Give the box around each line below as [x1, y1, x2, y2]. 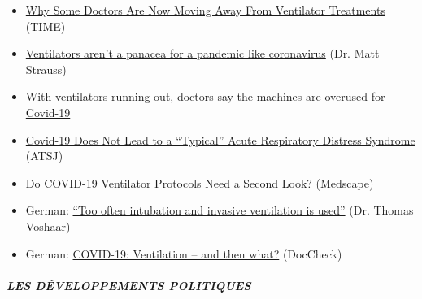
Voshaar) [25, 217, 71, 234]
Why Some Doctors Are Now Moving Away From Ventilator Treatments [25, 2, 385, 18]
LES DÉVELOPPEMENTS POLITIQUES [7, 276, 251, 293]
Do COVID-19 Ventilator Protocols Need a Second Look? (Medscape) [25, 174, 374, 191]
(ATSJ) [25, 147, 63, 164]
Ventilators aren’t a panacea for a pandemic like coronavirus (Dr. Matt [25, 45, 380, 62]
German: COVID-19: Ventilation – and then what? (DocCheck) [25, 245, 342, 262]
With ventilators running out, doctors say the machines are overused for [25, 88, 385, 105]
